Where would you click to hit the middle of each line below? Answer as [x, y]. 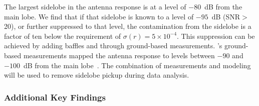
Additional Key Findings [55, 97]
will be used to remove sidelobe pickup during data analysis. [97, 75]
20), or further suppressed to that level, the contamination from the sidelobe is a [128, 26]
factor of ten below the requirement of [63, 36]
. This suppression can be [216, 36]
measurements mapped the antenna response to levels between [119, 55]
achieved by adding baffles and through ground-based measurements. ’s [113, 46]
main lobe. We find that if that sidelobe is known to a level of [99, 16]
